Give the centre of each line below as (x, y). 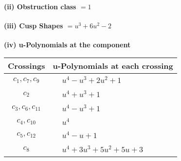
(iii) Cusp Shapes (34, 26)
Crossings (27, 65)
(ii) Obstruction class (40, 6)
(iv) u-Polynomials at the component (67, 45)
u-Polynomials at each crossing (113, 65)
